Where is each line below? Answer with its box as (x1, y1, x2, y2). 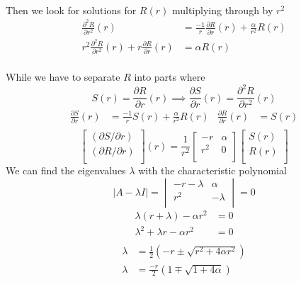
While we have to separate (6, 69, 120, 84)
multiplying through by (171, 2, 273, 17)
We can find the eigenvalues (6, 163, 126, 178)
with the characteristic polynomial (138, 163, 287, 178)
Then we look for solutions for (6, 2, 137, 17)
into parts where (134, 69, 205, 84)
